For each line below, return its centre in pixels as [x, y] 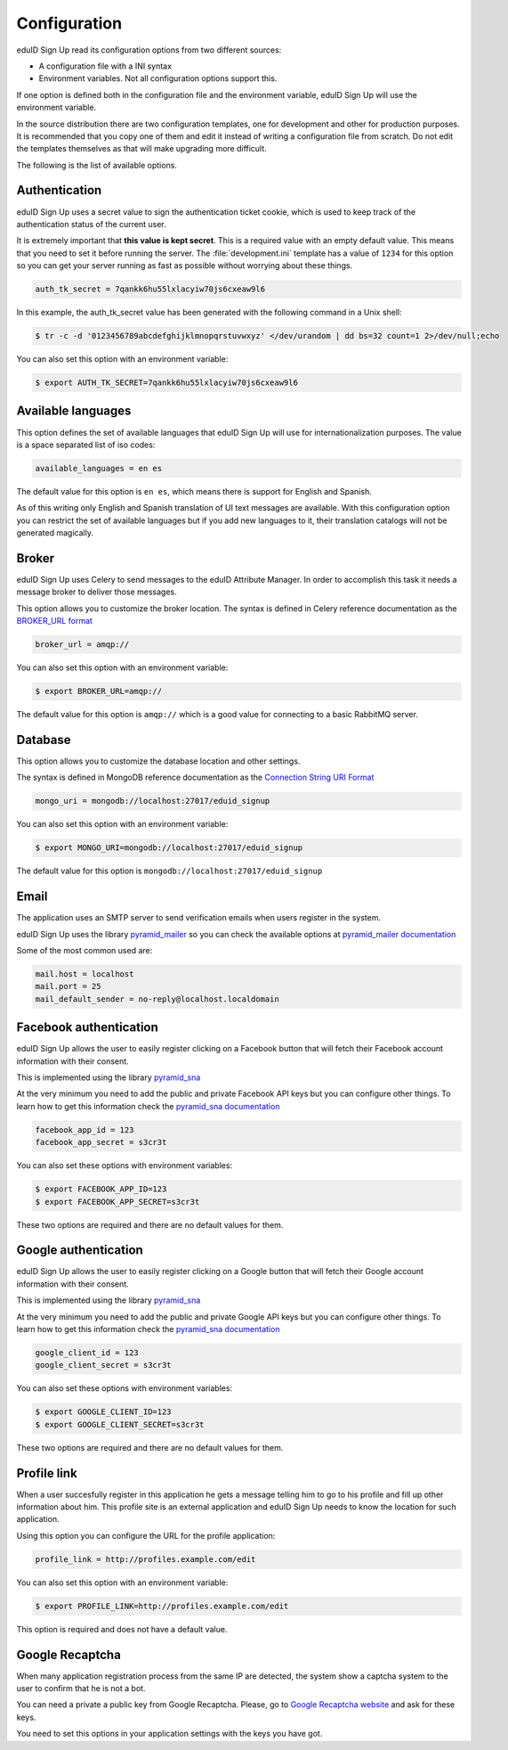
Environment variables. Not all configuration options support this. [158, 78]
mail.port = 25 [68, 986]
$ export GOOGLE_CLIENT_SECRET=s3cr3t [120, 1424]
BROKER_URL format [55, 621]
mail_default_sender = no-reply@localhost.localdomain [157, 999]
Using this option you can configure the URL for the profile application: [146, 1535]
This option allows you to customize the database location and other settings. [158, 761]
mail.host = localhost [85, 974]
